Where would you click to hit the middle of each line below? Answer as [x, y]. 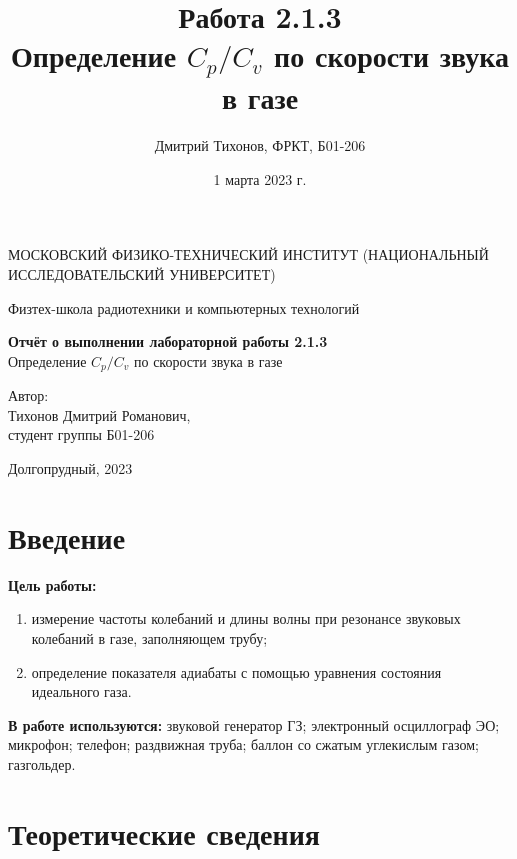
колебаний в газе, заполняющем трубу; [149, 637]
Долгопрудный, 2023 [70, 468]
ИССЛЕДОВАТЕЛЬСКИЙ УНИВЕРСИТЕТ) [142, 274]
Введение [67, 536]
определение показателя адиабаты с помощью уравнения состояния [236, 671]
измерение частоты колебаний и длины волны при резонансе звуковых [246, 618]
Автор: [28, 395]
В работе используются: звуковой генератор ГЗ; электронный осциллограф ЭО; [254, 724]
